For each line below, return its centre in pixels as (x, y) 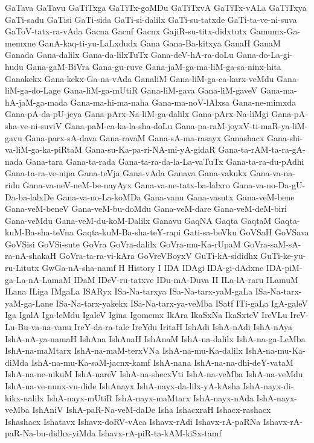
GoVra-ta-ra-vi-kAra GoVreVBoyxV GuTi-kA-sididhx (158, 256)
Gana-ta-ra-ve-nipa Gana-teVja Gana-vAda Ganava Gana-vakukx (126, 173)
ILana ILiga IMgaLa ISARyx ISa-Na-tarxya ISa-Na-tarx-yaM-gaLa (129, 291)
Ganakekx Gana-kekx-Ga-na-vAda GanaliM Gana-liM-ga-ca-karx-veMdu (139, 78)
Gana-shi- (285, 137)
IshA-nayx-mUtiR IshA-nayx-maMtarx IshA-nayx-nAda (150, 397)
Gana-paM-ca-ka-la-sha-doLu (118, 125)
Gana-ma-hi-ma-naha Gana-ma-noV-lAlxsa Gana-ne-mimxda (183, 102)
